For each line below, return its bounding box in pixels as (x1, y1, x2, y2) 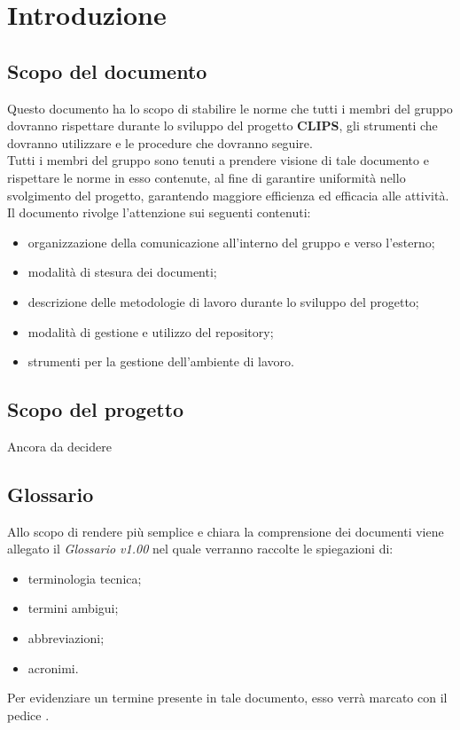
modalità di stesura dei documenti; (27, 263, 217, 281)
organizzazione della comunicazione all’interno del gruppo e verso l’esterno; (27, 232, 435, 251)
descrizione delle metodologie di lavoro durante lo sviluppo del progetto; (27, 292, 419, 310)
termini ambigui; (27, 599, 119, 617)
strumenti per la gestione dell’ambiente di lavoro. (27, 352, 294, 371)
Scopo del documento (7, 57, 207, 84)
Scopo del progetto (7, 396, 184, 423)
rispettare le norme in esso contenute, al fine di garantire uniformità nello (7, 168, 406, 186)
